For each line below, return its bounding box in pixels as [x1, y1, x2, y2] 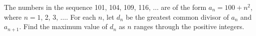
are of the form [161, 2, 207, 12]
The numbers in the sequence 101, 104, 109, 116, [4, 2, 151, 12]
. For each [66, 11, 96, 22]
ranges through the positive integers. [134, 21, 244, 32]
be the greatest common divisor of [125, 11, 229, 22]
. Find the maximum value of [19, 21, 108, 32]
